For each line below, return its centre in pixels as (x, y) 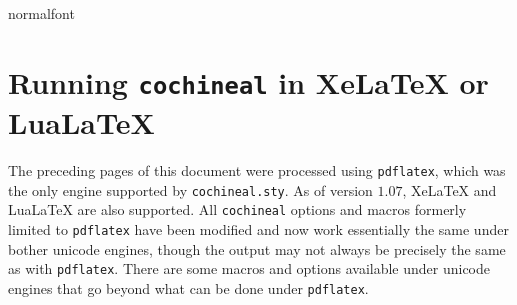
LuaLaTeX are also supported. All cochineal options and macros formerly (237, 209)
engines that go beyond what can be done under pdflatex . (188, 287)
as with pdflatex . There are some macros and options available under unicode (249, 268)
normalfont (41, 13)
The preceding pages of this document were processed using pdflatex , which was (257, 170)
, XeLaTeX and (449, 189)
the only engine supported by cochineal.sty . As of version (190, 189)
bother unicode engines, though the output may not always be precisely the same (257, 248)
